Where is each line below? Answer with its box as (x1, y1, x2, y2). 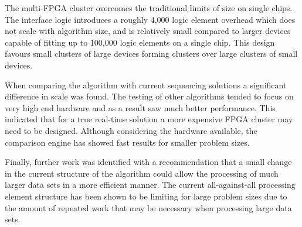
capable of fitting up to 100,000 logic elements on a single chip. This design (5, 36, 275, 48)
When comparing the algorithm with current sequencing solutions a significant (5, 78, 287, 91)
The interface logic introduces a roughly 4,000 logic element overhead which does (5, 13, 296, 25)
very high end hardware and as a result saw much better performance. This (5, 101, 276, 113)
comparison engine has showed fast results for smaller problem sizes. (5, 136, 250, 148)
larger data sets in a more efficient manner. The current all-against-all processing (5, 178, 296, 191)
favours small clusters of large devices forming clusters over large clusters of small (5, 47, 298, 60)
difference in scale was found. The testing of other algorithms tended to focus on (5, 90, 294, 102)
